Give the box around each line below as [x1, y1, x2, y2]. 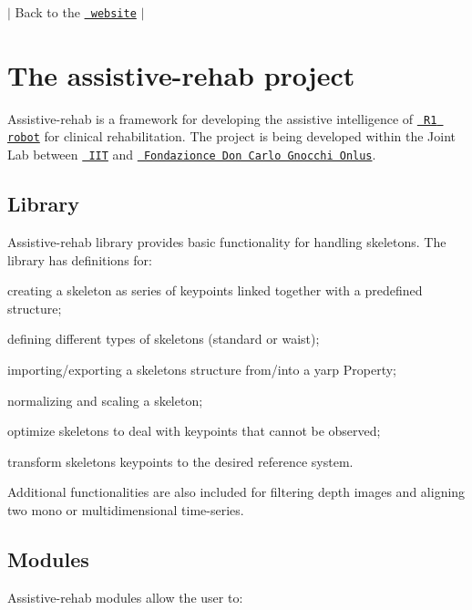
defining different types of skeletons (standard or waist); [7, 329, 320, 348]
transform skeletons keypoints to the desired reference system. [7, 451, 354, 470]
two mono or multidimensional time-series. [7, 500, 244, 519]
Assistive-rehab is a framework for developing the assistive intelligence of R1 [7, 109, 437, 128]
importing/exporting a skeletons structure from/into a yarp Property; [7, 359, 397, 378]
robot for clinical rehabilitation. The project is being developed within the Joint [7, 127, 457, 146]
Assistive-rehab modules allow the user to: [7, 587, 243, 606]
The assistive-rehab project [7, 56, 355, 93]
